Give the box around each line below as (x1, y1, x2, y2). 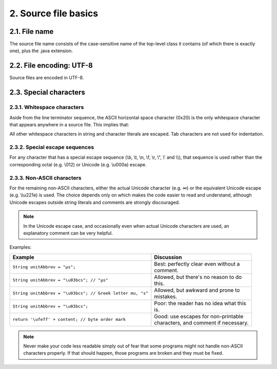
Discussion (154, 253, 182, 261)
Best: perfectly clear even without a (154, 260, 240, 267)
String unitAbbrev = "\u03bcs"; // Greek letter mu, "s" (12, 291, 149, 296)
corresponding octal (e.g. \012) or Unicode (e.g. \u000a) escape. (9, 161, 147, 167)
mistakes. (154, 293, 177, 300)
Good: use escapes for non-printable (154, 313, 244, 320)
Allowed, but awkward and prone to (154, 287, 240, 294)
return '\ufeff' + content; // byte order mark (12, 317, 126, 322)
